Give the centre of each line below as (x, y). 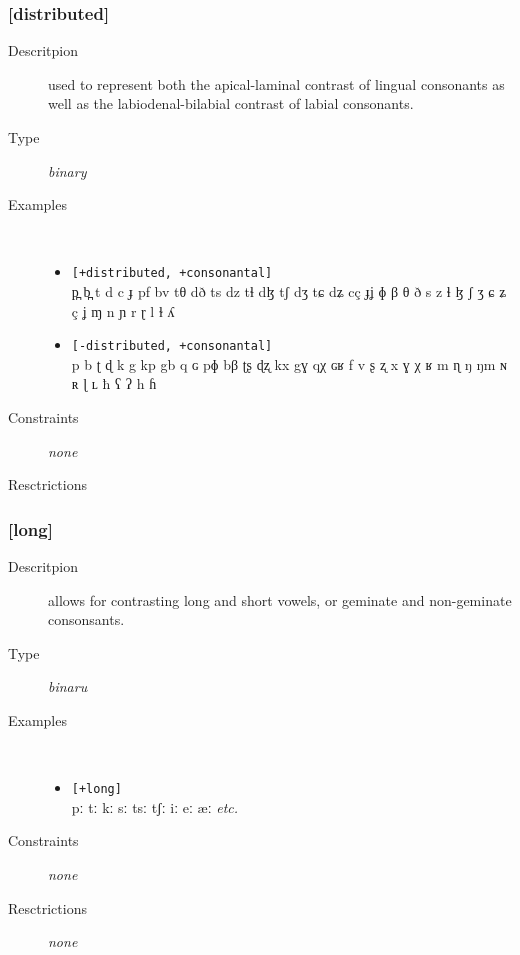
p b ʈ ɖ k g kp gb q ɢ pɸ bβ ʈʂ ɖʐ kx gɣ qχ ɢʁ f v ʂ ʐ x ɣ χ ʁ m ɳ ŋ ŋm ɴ (289, 363)
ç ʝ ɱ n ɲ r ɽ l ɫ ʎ (123, 310)
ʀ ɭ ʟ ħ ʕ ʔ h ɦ (114, 383)
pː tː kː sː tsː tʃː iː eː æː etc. (155, 806)
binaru (68, 686)
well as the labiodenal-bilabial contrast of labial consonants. (231, 103)
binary (67, 170)
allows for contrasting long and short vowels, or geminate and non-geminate (280, 599)
